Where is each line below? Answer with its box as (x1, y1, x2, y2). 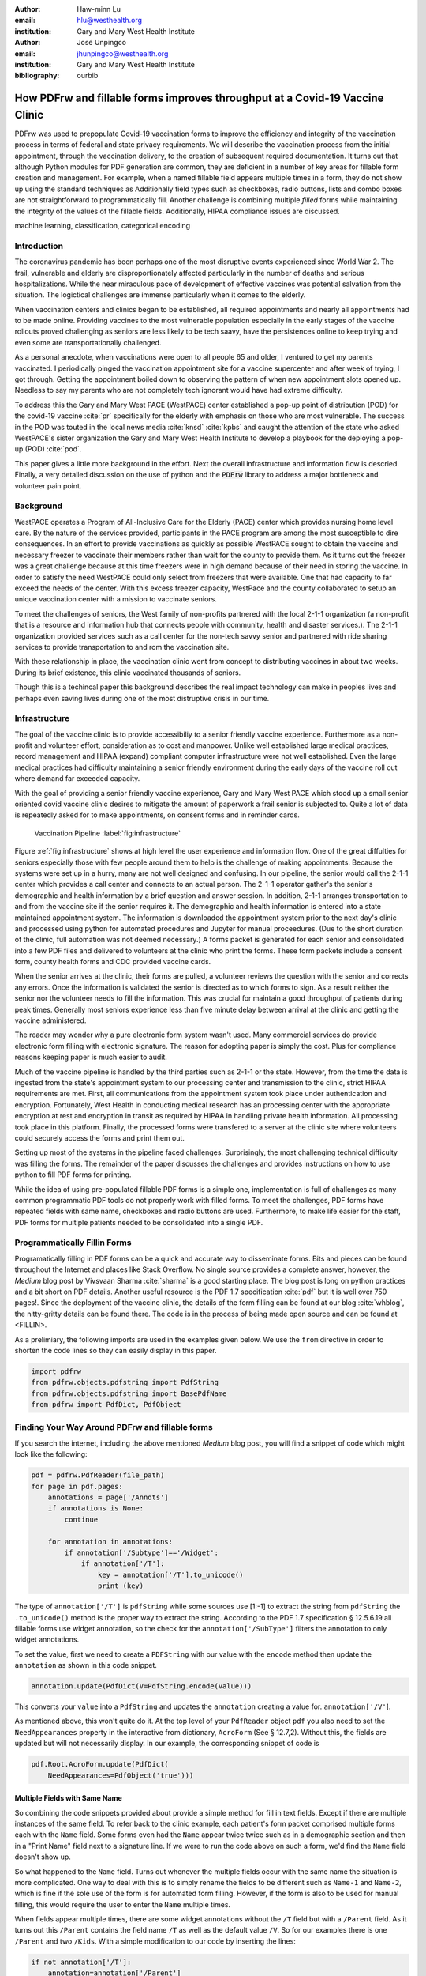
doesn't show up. (14, 1852, 71, 1861)
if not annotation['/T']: (31, 1957, 132, 1967)
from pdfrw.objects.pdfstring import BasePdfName (31, 1389, 227, 1398)
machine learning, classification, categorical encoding (14, 221, 191, 230)
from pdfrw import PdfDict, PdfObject (31, 1400, 181, 1409)
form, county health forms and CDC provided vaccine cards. (14, 957, 211, 967)
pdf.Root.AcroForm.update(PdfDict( (31, 1759, 169, 1769)
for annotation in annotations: (47, 1537, 174, 1546)
